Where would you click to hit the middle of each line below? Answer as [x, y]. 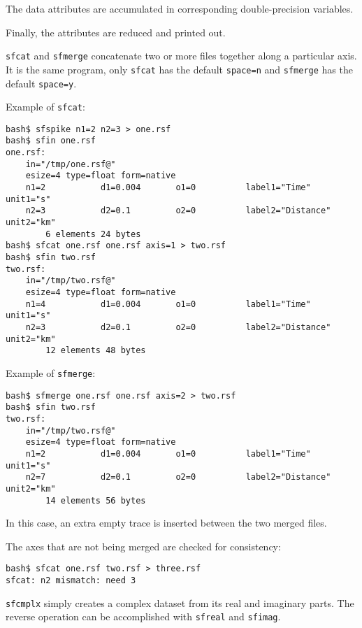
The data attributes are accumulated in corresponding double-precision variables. [180, 8]
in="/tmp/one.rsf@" [71, 164]
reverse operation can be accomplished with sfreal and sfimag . [143, 616]
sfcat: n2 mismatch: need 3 [71, 580]
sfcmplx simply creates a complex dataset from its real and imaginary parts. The [180, 602]
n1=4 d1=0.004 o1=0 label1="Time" [168, 304]
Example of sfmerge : [51, 372]
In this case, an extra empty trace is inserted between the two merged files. [166, 523]
